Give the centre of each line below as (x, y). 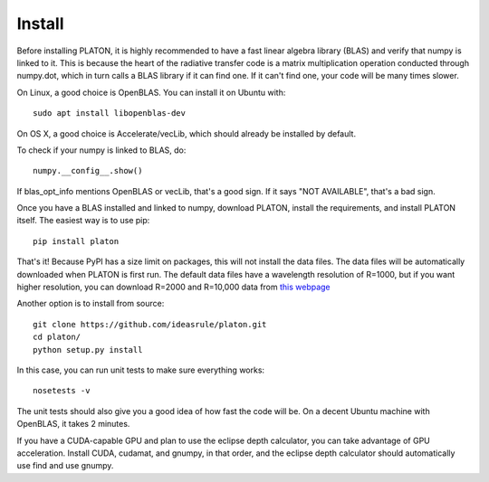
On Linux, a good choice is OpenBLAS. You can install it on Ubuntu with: (151, 92)
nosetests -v (62, 391)
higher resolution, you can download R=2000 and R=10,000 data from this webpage (173, 287)
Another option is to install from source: (91, 304)
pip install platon (76, 241)
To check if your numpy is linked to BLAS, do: (101, 150)
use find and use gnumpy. (65, 466)
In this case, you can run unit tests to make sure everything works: (141, 370)
